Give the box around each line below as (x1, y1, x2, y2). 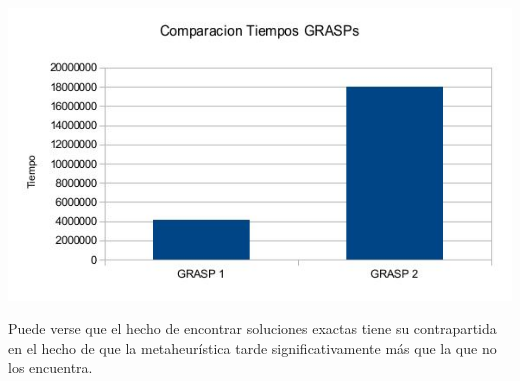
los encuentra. (8, 357, 93, 378)
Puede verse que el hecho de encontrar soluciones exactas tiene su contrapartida (8, 318, 497, 339)
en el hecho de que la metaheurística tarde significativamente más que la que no (8, 337, 497, 358)
